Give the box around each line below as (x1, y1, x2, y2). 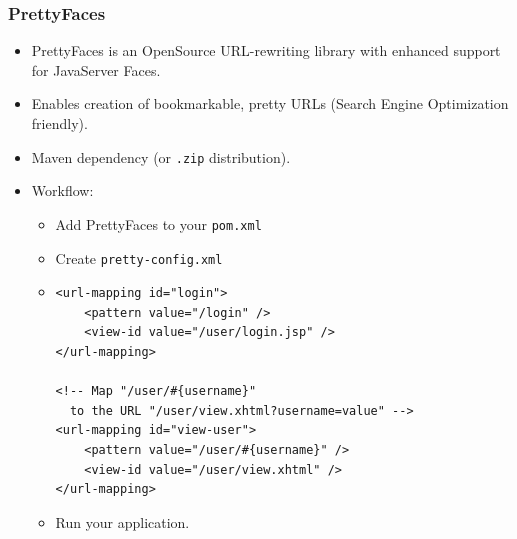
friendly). (31, 113, 88, 133)
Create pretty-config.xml (55, 247, 223, 268)
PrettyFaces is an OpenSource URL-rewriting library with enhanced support (31, 40, 501, 61)
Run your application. (55, 511, 190, 532)
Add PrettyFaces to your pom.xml (55, 213, 262, 234)
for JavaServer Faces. (31, 59, 161, 80)
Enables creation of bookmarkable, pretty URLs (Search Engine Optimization (31, 93, 509, 114)
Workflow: (31, 180, 94, 201)
